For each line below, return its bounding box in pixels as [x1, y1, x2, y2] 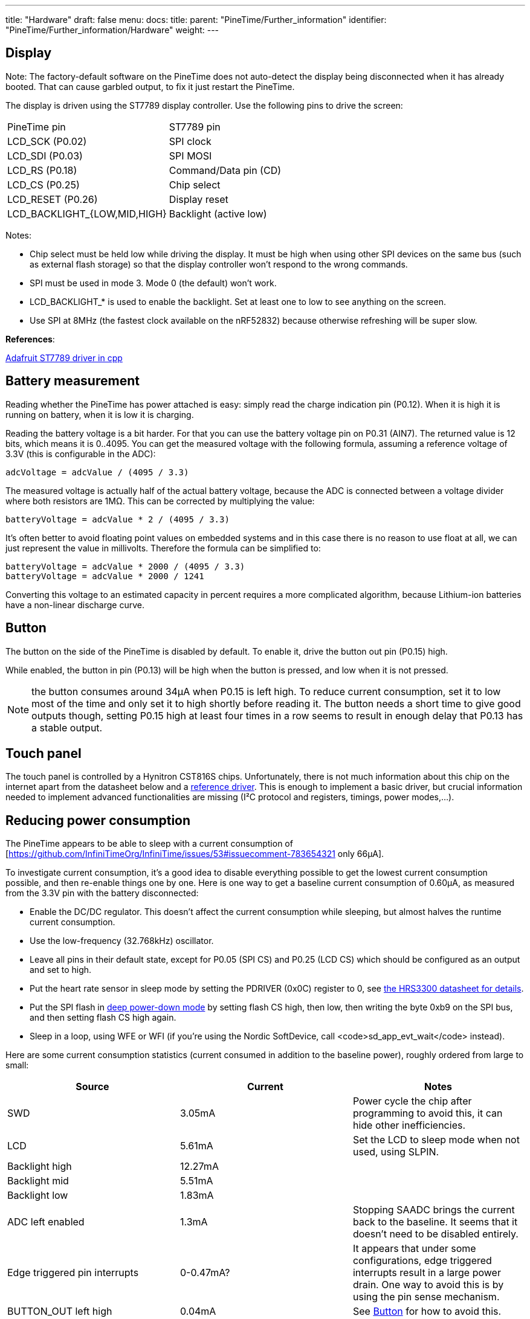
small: [5, 1060, 29, 1071]
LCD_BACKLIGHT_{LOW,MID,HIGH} [7, 207, 167, 220]
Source [76, 1080, 109, 1093]
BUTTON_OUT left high [7, 1305, 112, 1318]
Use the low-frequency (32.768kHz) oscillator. [30, 935, 214, 946]
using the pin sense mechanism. [352, 1291, 500, 1303]
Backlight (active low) [169, 207, 267, 220]
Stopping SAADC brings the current [352, 1204, 515, 1216]
